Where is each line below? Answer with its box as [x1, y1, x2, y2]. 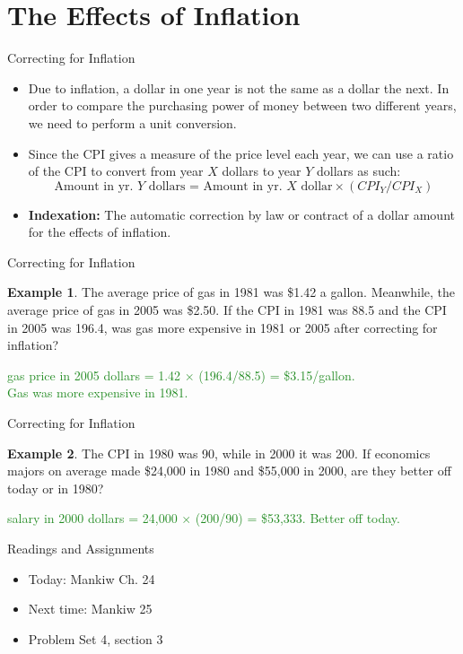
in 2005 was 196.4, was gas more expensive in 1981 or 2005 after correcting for [7, 318, 438, 336]
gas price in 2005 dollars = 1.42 [7, 365, 181, 384]
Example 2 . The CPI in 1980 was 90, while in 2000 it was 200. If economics [7, 443, 431, 462]
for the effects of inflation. [28, 222, 171, 241]
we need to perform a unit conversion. [28, 113, 237, 132]
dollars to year [222, 161, 301, 180]
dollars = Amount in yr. [148, 179, 283, 193]
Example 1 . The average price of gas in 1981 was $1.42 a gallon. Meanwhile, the [7, 283, 455, 301]
